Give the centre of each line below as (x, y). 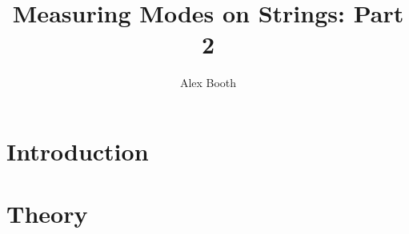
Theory (47, 214)
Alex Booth (208, 83)
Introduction (78, 151)
